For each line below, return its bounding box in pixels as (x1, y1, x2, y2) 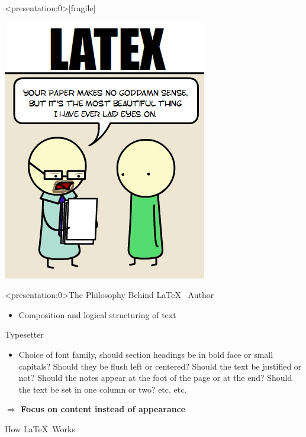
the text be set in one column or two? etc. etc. (18, 383, 187, 395)
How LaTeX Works (5, 422, 75, 435)
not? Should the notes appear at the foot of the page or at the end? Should (18, 371, 292, 384)
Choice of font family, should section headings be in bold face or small (18, 348, 273, 360)
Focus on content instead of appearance (21, 403, 186, 415)
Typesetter (5, 328, 44, 341)
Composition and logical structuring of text (18, 308, 176, 321)
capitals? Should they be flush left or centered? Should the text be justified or (18, 360, 302, 372)
